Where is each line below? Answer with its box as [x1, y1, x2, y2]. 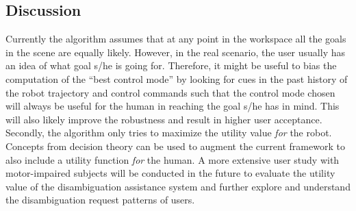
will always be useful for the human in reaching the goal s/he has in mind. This [5, 99, 340, 113]
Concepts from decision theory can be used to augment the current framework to [5, 138, 345, 153]
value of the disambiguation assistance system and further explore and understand [5, 179, 351, 193]
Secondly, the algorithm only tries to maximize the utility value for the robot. [5, 125, 332, 140]
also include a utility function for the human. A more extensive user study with [5, 152, 340, 166]
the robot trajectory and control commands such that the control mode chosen [5, 85, 335, 99]
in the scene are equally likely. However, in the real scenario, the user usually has [5, 45, 345, 59]
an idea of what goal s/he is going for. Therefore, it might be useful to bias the [5, 58, 337, 73]
